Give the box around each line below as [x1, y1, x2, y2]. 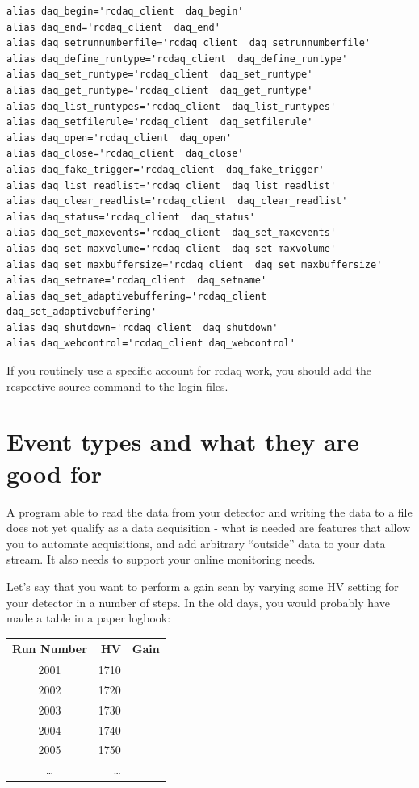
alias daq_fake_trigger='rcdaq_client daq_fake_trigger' [6, 163, 325, 175]
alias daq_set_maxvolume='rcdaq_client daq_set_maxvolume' [6, 242, 337, 254]
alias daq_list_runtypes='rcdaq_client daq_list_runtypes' [6, 100, 337, 112]
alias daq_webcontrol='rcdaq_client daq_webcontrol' [6, 337, 295, 350]
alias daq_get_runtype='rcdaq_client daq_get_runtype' [6, 84, 313, 96]
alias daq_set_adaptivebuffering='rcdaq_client [6, 290, 267, 302]
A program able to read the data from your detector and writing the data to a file [6, 503, 413, 520]
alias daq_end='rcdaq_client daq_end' [6, 21, 220, 33]
